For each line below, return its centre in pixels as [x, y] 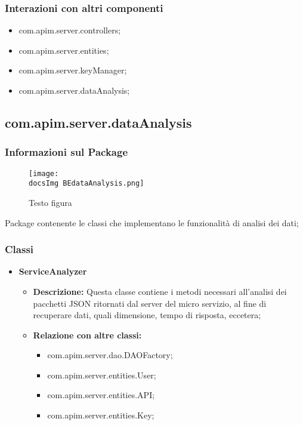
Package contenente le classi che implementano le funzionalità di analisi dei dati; [152, 222]
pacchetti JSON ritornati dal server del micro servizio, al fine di [150, 303]
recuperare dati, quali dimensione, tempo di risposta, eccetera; [147, 315]
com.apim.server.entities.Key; [101, 415]
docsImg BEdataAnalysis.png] [86, 184]
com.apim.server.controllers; [70, 30]
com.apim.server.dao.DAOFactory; [110, 355]
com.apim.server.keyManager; [73, 70]
